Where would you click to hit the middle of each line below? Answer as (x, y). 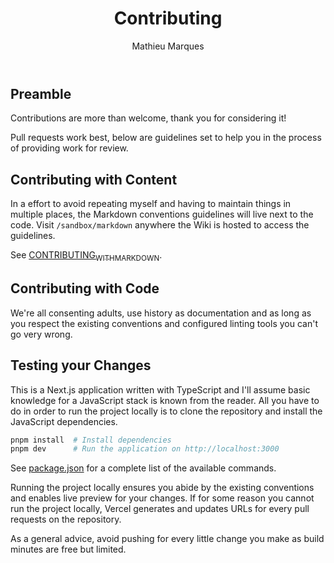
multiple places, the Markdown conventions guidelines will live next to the (162, 214)
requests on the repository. (66, 519)
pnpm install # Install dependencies (91, 440)
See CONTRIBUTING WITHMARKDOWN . (86, 256)
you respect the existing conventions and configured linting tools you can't (164, 323)
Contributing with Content (94, 179)
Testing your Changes (81, 365)
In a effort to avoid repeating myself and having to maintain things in (151, 204)
